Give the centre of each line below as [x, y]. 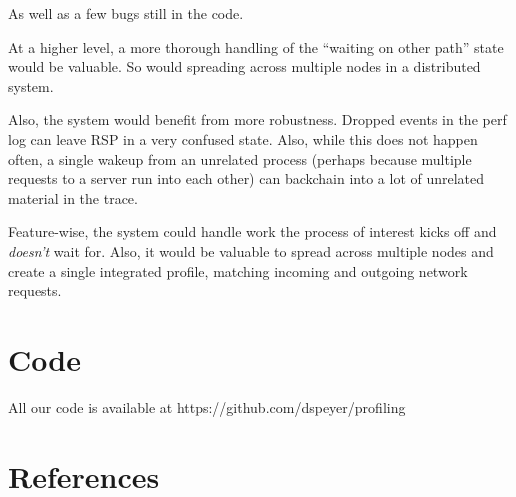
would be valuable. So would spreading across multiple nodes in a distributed [244, 66]
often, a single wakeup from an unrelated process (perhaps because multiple [240, 158]
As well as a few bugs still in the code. [126, 13]
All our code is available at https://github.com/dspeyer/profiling [207, 406]
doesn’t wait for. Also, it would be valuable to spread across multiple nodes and [251, 250]
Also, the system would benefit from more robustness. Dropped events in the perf [257, 119]
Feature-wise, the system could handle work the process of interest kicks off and [252, 231]
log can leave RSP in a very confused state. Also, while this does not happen [243, 138]
